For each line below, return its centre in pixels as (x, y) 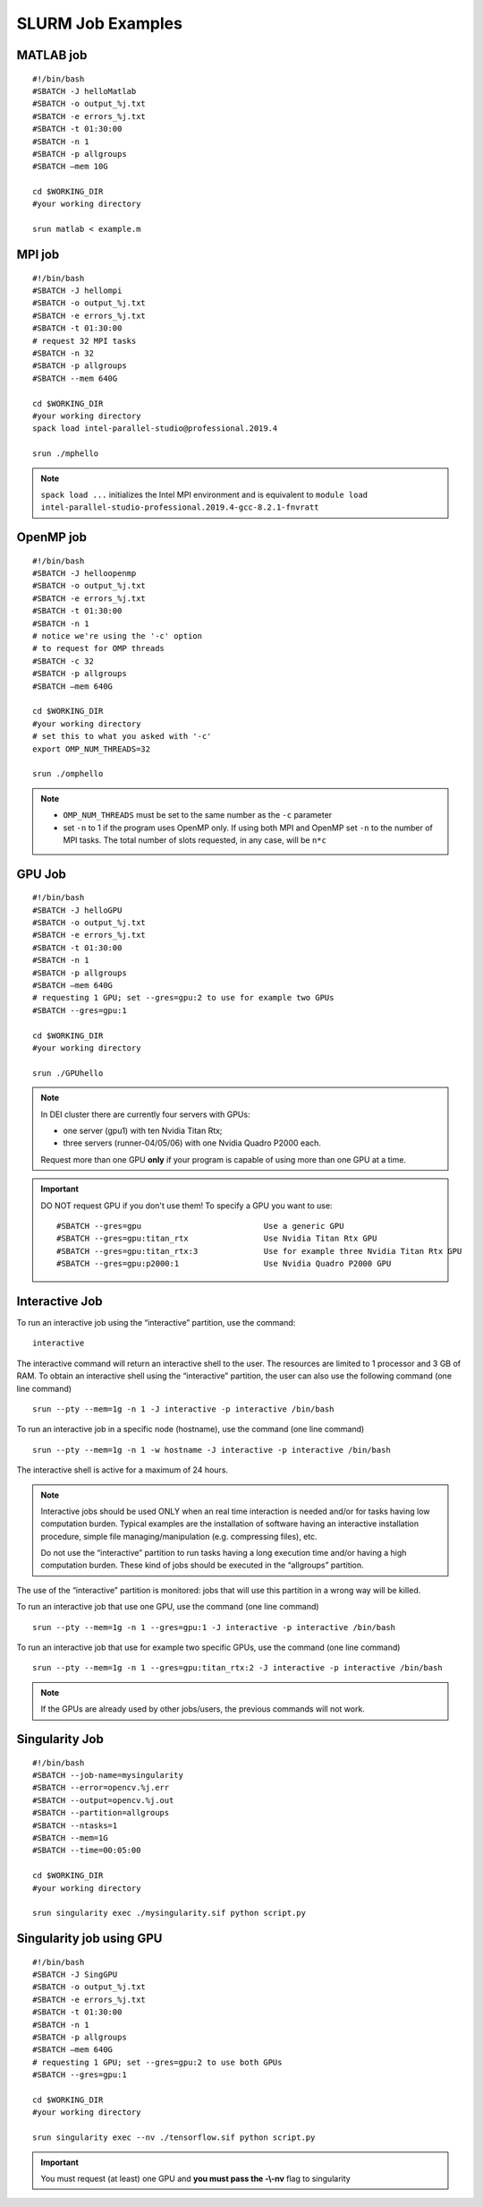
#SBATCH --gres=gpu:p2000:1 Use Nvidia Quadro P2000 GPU (224, 1264)
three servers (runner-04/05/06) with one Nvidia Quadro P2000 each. (192, 1143)
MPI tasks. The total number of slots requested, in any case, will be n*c (195, 840)
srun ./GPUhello (68, 1073)
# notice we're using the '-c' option (118, 636)
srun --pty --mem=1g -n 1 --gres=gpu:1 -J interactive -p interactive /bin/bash (214, 1627)
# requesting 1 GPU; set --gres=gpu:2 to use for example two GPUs (183, 998)
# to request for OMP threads (99, 648)
